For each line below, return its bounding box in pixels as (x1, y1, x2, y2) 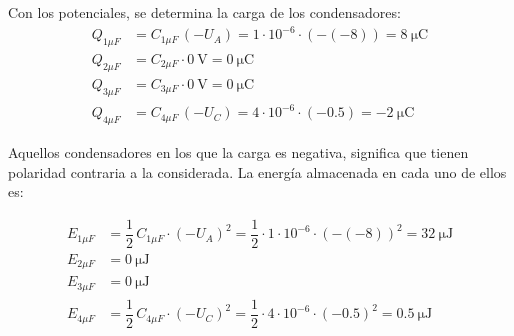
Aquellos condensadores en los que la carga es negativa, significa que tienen (8, 141, 469, 162)
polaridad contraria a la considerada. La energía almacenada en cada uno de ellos (8, 161, 507, 182)
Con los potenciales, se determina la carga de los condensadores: (8, 2, 401, 22)
